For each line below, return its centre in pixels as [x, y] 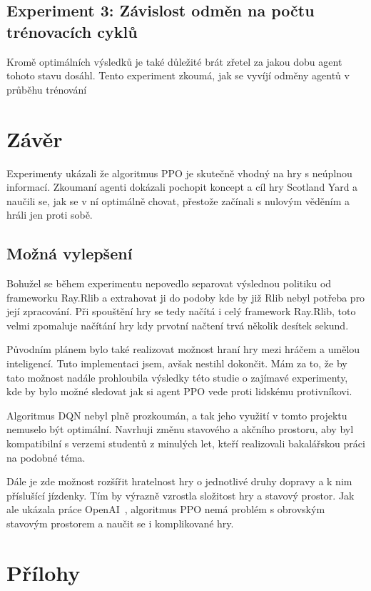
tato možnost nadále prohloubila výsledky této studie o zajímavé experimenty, [177, 377]
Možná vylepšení [70, 253]
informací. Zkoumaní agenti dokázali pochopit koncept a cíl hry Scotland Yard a [182, 187]
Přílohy [44, 572]
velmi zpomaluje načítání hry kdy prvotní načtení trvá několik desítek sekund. [178, 325]
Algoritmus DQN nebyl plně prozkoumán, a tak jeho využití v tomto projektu [177, 415]
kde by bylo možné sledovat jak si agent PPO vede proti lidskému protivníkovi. [179, 391]
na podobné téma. [46, 457]
